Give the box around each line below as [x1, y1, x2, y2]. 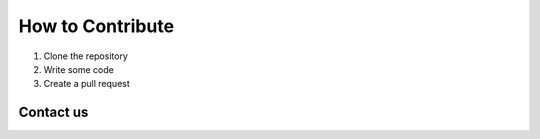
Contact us [18, 104, 89, 121]
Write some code [43, 63, 114, 75]
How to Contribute [18, 15, 175, 37]
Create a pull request [43, 78, 130, 90]
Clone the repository [43, 50, 129, 62]
